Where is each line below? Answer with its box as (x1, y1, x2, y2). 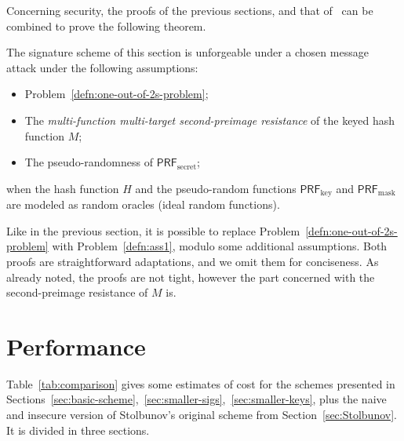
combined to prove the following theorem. (6, 17, 206, 34)
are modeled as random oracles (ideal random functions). (6, 196, 280, 213)
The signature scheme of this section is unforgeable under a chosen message (6, 44, 369, 60)
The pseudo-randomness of (24, 154, 154, 170)
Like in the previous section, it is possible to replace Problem (6, 222, 300, 239)
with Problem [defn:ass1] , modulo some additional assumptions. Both (52, 238, 388, 254)
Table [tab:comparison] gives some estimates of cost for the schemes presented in (6, 375, 395, 392)
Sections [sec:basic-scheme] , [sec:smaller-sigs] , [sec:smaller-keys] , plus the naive (6, 391, 387, 407)
